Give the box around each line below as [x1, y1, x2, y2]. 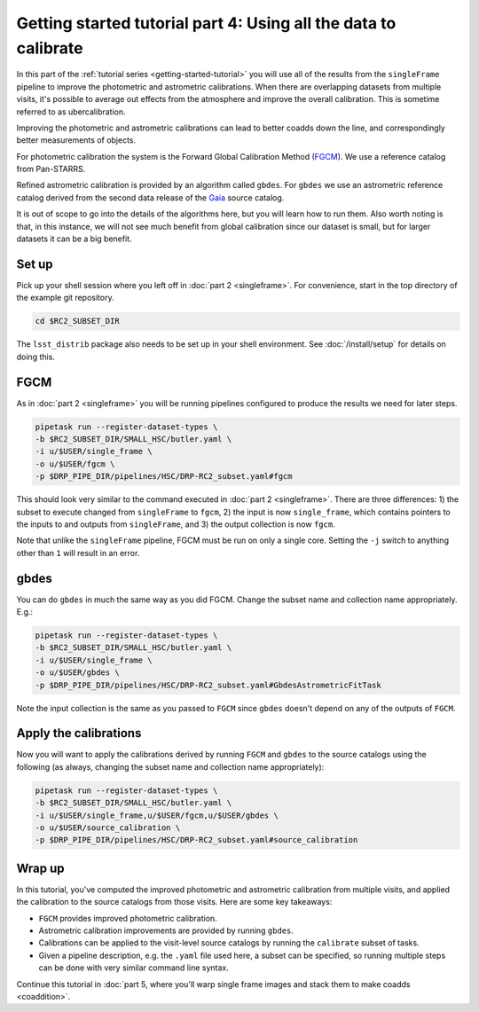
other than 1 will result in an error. [16, 547, 140, 558]
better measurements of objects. [16, 135, 137, 145]
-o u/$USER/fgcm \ [35, 459, 115, 469]
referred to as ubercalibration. [16, 106, 126, 117]
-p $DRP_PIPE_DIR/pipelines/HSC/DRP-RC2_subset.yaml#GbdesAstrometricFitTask [35, 679, 381, 690]
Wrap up [16, 860, 66, 875]
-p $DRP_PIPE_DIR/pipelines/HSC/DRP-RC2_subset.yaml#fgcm [35, 471, 293, 482]
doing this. [16, 351, 55, 362]
